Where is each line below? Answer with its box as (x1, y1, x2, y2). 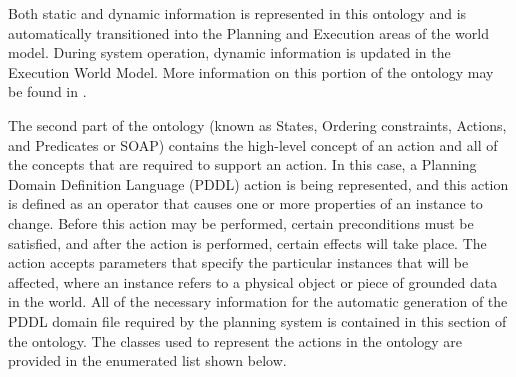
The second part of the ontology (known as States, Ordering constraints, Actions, (8, 114, 507, 135)
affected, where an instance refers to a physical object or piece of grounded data (8, 271, 498, 292)
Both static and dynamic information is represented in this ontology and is (8, 3, 467, 23)
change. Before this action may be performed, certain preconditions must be (8, 212, 474, 233)
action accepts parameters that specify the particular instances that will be (8, 252, 469, 273)
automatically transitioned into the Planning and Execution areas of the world (8, 22, 489, 43)
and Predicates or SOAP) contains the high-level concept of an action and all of (8, 134, 498, 155)
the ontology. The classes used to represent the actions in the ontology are (8, 330, 462, 351)
